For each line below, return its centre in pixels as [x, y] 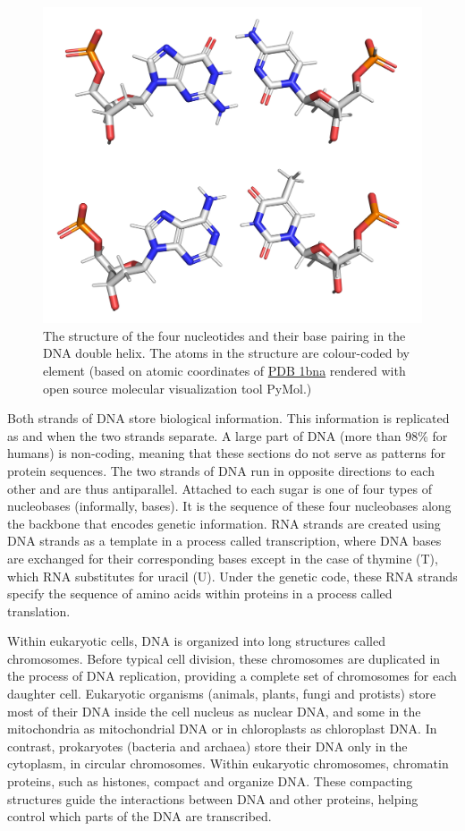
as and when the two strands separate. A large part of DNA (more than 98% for [228, 435]
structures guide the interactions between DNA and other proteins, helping [213, 798]
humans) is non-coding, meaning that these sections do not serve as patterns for [227, 453]
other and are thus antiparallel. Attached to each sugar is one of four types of [220, 488]
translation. [39, 611]
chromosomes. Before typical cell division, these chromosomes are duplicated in [224, 658]
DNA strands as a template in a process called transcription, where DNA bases [224, 541]
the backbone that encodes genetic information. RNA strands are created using [224, 523]
